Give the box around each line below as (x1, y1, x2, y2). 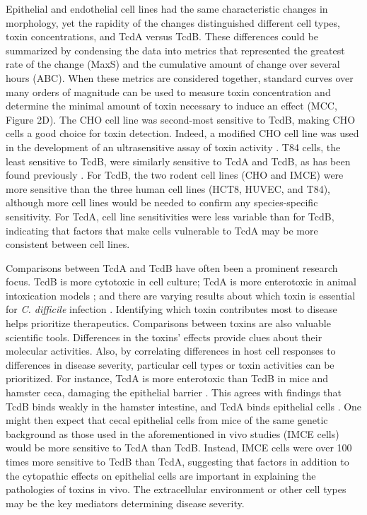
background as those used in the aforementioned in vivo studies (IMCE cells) (6, 426, 339, 441)
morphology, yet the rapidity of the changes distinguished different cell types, (6, 15, 340, 30)
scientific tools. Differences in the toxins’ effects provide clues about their (6, 329, 322, 344)
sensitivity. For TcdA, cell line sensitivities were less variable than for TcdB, (6, 208, 334, 223)
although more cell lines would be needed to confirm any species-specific (6, 195, 318, 210)
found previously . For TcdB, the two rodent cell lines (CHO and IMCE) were (6, 167, 344, 182)
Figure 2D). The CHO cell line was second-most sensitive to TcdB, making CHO (6, 112, 356, 126)
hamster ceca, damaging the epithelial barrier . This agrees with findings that (6, 385, 342, 400)
